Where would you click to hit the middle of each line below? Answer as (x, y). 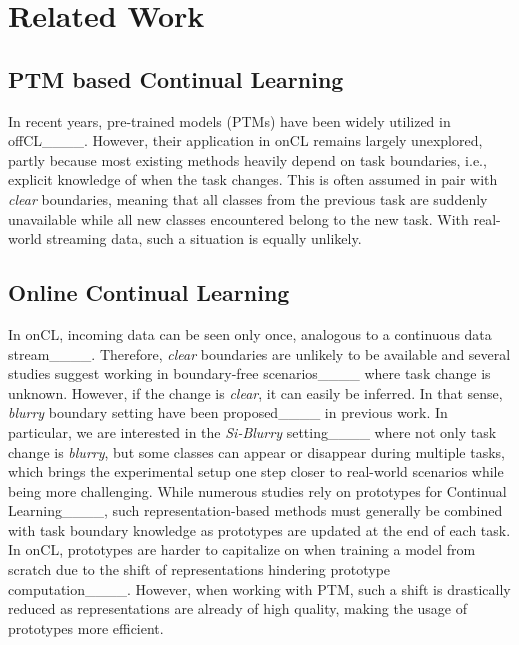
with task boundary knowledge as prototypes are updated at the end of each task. (259, 529)
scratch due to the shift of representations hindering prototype (199, 569)
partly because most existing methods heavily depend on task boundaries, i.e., (247, 159)
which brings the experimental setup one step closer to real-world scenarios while (256, 471)
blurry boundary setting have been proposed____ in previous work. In (228, 412)
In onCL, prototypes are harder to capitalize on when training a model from (242, 549)
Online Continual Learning (149, 292)
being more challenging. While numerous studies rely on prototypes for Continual (257, 490)
